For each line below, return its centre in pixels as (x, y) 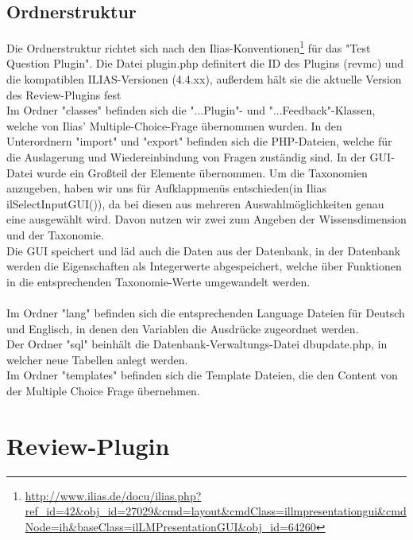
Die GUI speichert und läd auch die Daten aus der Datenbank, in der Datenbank (204, 250)
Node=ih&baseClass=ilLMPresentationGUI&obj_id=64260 (170, 526)
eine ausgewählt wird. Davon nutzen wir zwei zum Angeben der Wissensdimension (206, 219)
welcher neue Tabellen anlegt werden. (97, 359)
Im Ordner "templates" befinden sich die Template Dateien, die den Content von (202, 375)
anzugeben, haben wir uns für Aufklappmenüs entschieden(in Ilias (166, 188)
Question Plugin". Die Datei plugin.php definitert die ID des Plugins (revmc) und (205, 63)
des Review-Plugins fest (64, 94)
